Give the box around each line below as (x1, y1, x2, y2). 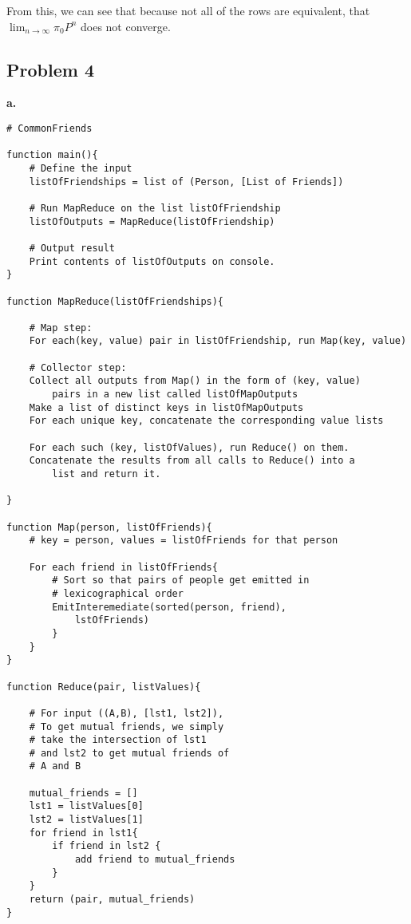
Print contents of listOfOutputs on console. (29, 255, 275, 267)
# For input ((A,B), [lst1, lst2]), (29, 707, 224, 719)
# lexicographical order (52, 587, 184, 599)
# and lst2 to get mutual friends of (29, 747, 230, 759)
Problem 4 (6, 57, 94, 81)
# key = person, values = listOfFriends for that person (29, 535, 338, 547)
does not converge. (80, 18, 171, 34)
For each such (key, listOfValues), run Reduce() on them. (29, 441, 350, 453)
